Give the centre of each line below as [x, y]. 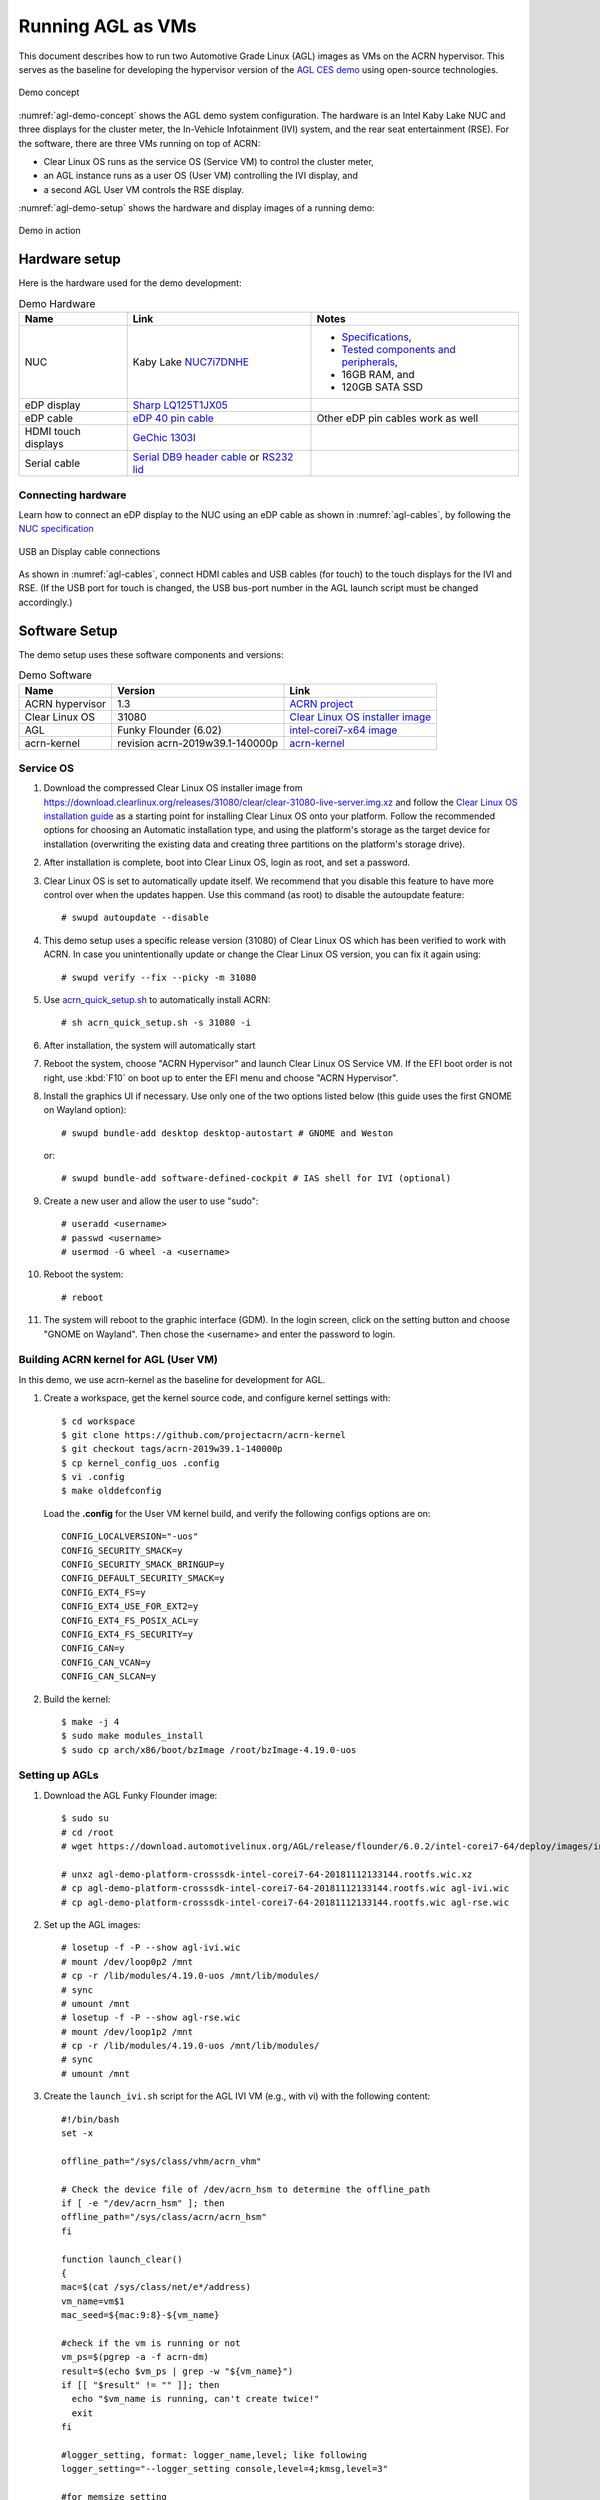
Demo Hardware [57, 303]
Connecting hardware [72, 495]
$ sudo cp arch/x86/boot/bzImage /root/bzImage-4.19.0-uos [209, 1749]
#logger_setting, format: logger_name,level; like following [214, 2455]
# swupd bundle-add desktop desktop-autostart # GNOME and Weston [227, 1133]
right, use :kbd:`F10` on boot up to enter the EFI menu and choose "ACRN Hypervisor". [221, 1077]
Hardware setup [69, 259]
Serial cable [52, 463]
